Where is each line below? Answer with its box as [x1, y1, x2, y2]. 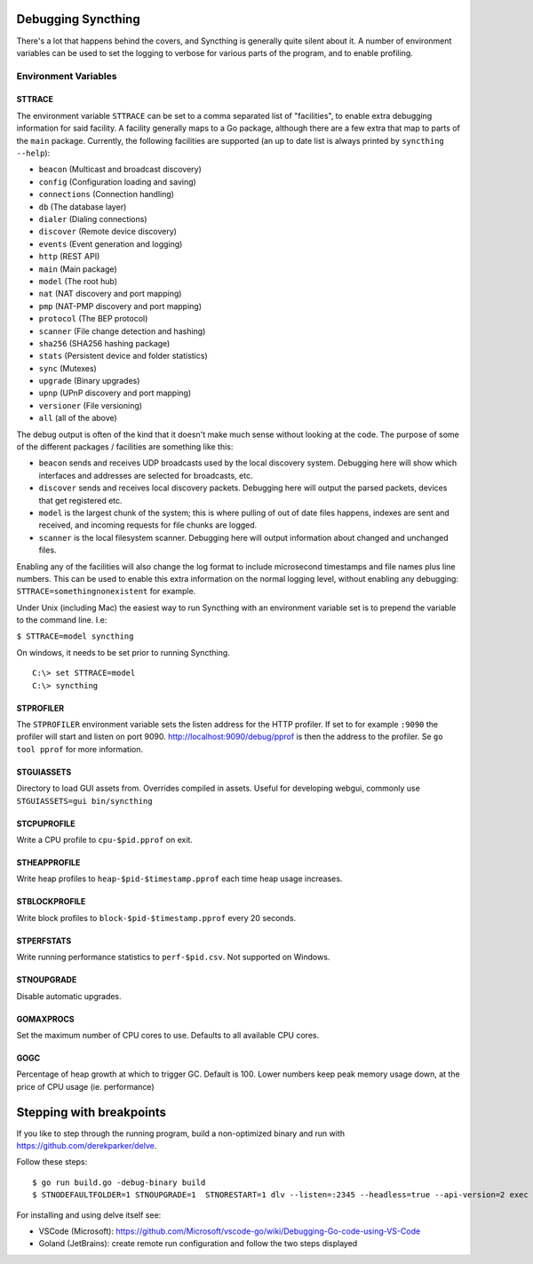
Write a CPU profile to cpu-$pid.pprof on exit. [16, 835, 193, 845]
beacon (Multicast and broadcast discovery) [38, 164, 202, 175]
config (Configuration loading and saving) [38, 176, 197, 187]
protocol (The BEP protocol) [38, 314, 148, 324]
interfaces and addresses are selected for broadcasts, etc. [38, 470, 253, 481]
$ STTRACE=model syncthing [16, 632, 134, 641]
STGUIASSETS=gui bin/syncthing [16, 796, 153, 806]
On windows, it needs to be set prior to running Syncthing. [16, 647, 230, 657]
